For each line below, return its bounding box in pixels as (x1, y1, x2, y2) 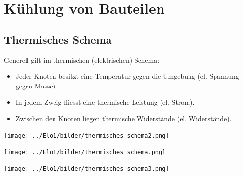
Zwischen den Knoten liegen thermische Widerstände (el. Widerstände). (15, 113, 232, 123)
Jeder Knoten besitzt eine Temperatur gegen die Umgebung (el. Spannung (15, 71, 239, 81)
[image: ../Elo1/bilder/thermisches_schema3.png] (4, 165, 169, 172)
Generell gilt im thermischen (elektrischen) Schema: (4, 54, 160, 65)
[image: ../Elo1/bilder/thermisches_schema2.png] (4, 132, 169, 139)
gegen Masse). (15, 80, 58, 90)
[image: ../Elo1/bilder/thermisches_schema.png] (4, 149, 166, 156)
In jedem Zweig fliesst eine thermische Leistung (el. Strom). (15, 97, 195, 107)
